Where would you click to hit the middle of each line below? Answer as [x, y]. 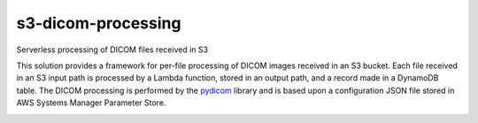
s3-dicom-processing [99, 23]
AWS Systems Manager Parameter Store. [91, 103]
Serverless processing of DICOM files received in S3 [112, 50]
